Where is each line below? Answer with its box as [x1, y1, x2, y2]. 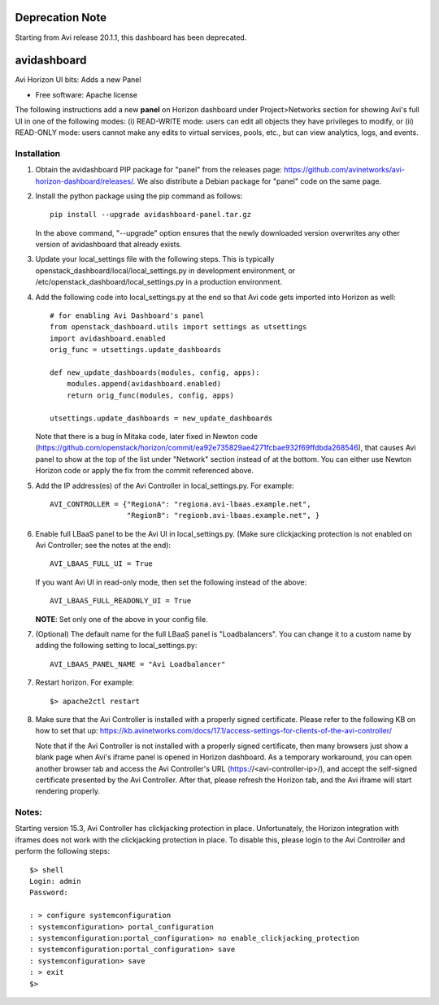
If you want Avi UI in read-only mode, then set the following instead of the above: [35, 577, 307, 587]
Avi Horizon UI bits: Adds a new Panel [15, 75, 141, 85]
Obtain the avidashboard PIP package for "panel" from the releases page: [35, 165, 282, 175]
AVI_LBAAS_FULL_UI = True [50, 559, 154, 568]
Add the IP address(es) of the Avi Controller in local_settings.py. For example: [35, 481, 294, 490]
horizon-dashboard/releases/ [35, 176, 134, 186]
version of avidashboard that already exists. [35, 240, 182, 250]
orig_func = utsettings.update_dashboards [50, 346, 222, 355]
